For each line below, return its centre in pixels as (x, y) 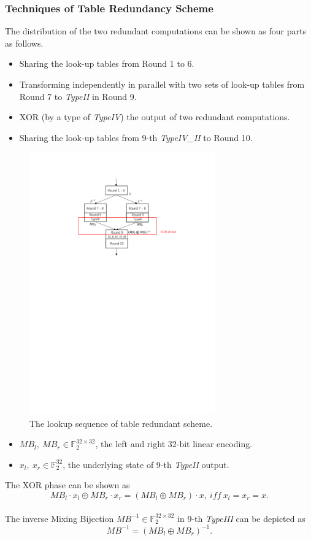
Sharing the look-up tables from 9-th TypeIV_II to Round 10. (136, 137)
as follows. (24, 43)
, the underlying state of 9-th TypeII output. (146, 464)
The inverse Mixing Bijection (60, 518)
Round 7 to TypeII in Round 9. (78, 96)
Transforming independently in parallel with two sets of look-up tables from (162, 84)
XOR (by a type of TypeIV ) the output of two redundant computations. (155, 117)
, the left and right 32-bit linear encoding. (174, 444)
